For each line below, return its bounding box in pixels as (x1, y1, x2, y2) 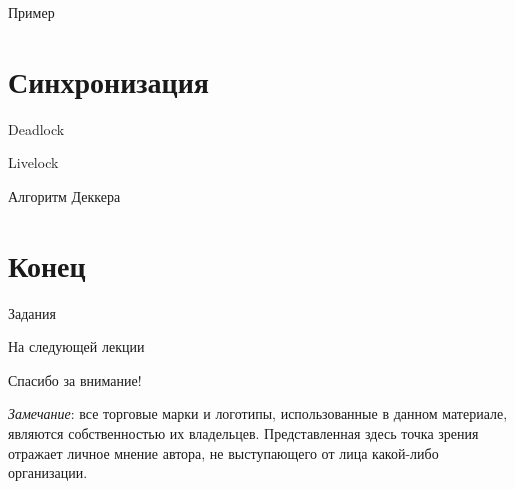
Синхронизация (8, 60, 209, 101)
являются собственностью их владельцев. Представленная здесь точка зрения (8, 423, 479, 443)
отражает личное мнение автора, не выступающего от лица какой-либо (8, 442, 439, 463)
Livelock (8, 152, 59, 173)
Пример (8, 2, 55, 22)
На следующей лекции (8, 336, 145, 357)
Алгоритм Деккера (8, 185, 121, 206)
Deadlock (8, 118, 65, 139)
